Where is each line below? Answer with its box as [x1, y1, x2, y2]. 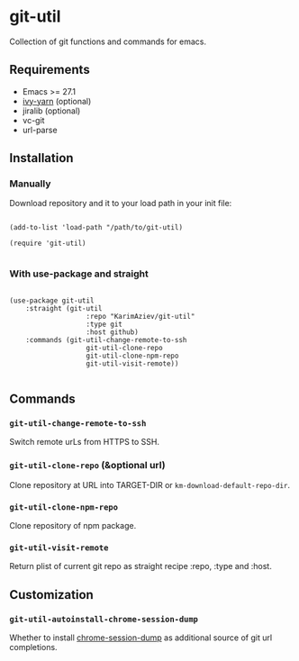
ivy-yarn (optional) [22, 95, 92, 106]
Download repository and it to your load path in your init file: [9, 198, 232, 209]
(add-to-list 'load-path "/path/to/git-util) [9, 223, 183, 232]
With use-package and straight [9, 267, 149, 280]
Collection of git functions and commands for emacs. [9, 36, 207, 47]
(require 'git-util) [9, 239, 87, 249]
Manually [9, 177, 51, 190]
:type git [86, 320, 123, 329]
